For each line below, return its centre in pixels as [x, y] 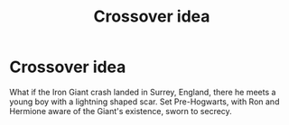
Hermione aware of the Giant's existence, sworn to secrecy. [121, 111]
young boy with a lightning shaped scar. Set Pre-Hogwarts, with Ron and [144, 102]
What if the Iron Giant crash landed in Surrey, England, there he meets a [143, 92]
